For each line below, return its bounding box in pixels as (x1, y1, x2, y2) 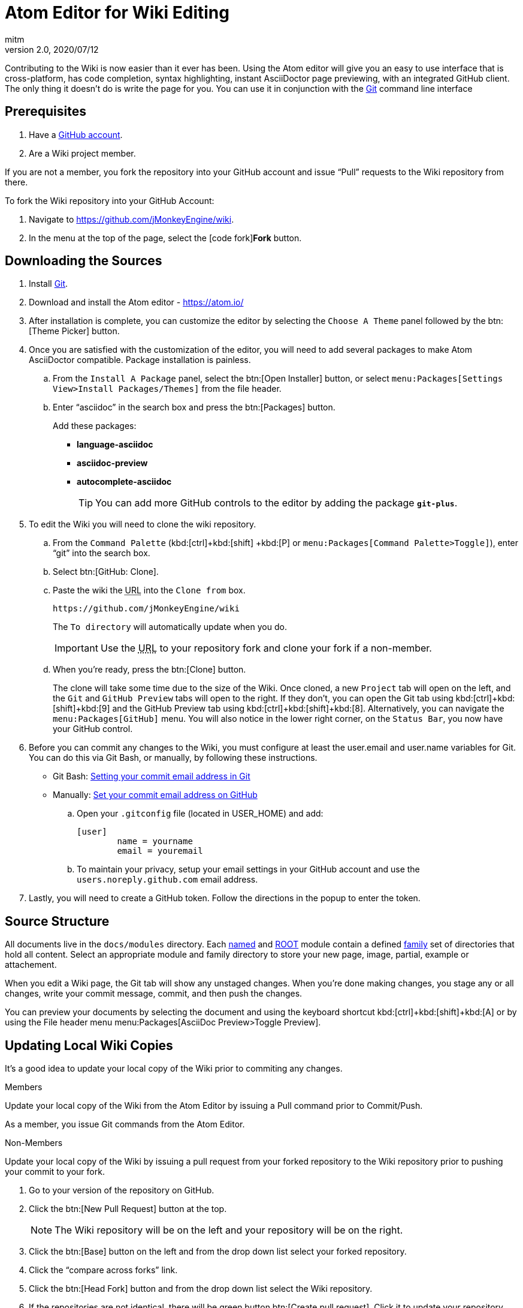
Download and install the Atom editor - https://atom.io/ (29, 297, 244, 308)
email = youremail (117, 846, 203, 856)
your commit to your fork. (5, 1166, 105, 1177)
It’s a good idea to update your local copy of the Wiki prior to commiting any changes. (5, 1063, 343, 1074)
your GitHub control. (53, 724, 133, 734)
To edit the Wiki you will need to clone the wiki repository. (29, 519, 256, 530)
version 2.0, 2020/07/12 (5, 44, 99, 55)
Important (55, 642, 98, 655)
